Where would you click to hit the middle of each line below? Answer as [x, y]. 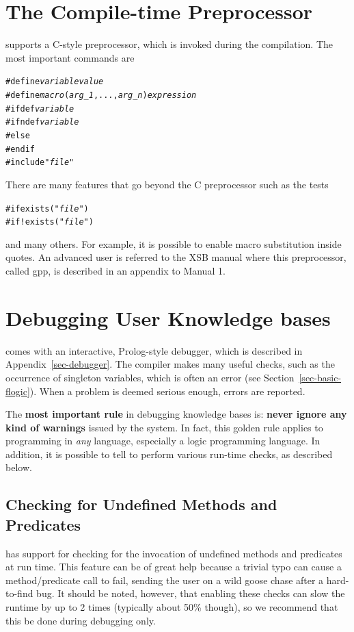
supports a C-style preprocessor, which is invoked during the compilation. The [169, 44]
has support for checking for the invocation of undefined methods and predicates [174, 553]
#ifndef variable [42, 122]
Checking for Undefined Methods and [141, 504]
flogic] [18, 391]
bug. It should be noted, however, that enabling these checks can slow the [191, 593]
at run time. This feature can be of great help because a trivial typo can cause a [174, 567]
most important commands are [70, 57]
